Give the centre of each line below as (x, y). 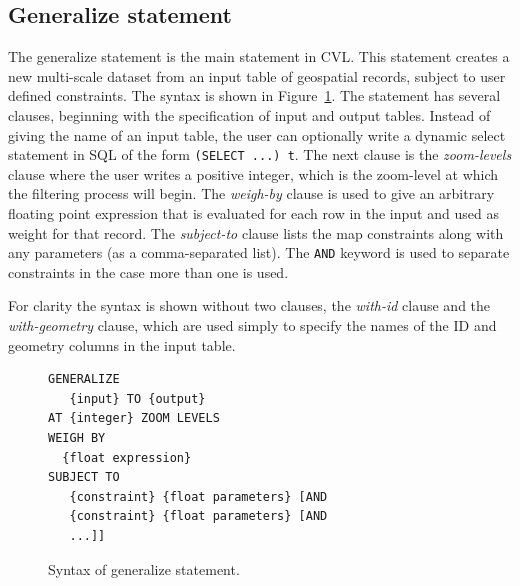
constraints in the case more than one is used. (148, 271)
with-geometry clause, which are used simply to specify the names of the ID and (252, 325)
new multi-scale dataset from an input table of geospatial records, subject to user (257, 75)
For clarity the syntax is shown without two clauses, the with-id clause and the (249, 305)
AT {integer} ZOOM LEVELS (134, 418)
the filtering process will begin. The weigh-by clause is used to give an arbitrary (251, 193)
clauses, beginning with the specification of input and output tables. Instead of (249, 114)
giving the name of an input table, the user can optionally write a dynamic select (257, 134)
